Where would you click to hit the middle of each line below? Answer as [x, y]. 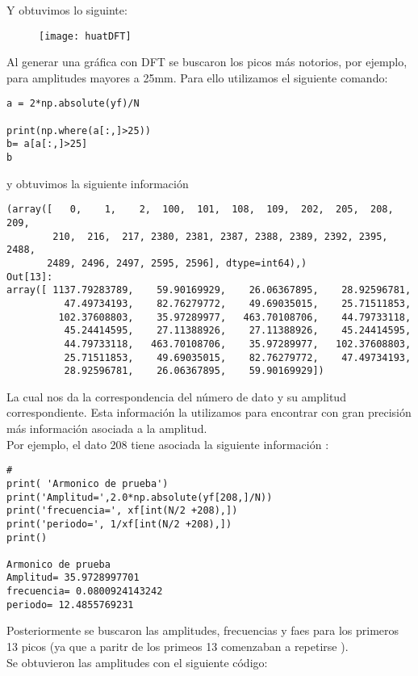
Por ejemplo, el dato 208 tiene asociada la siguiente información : [168, 444]
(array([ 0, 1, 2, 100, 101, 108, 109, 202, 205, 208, [200, 210]
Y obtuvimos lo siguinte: [67, 10]
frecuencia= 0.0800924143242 [85, 592]
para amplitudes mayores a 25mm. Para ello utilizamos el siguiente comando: [197, 77]
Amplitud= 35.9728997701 [73, 578]
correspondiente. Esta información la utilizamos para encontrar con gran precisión [209, 412]
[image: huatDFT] [85, 36]
